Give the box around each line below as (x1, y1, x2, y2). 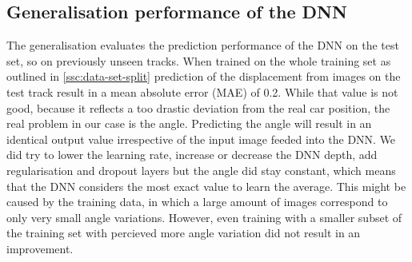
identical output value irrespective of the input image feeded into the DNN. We (6, 130, 396, 147)
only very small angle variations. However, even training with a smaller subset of (6, 208, 402, 225)
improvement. (6, 240, 74, 256)
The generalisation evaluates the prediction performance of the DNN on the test (6, 37, 399, 54)
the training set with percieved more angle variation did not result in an (6, 224, 361, 241)
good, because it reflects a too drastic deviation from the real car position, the (6, 99, 390, 116)
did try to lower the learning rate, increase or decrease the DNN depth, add (6, 146, 378, 163)
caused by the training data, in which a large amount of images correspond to (6, 193, 388, 210)
